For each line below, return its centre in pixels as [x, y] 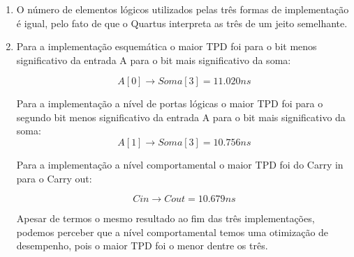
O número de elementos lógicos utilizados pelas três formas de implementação [183, 9]
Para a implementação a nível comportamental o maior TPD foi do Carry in [180, 165]
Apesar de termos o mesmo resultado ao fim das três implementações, [165, 218]
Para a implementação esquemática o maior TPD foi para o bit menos [167, 46]
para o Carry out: [54, 178]
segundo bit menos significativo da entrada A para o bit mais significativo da [181, 117]
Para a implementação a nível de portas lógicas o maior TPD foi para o [170, 103]
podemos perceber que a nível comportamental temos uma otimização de [172, 232]
